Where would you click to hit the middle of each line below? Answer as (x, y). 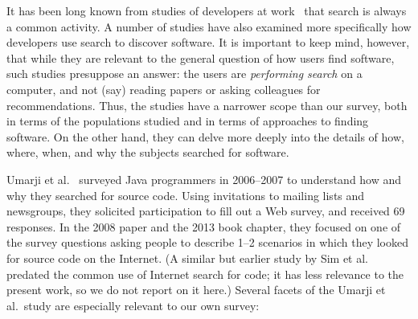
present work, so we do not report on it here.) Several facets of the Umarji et (196, 290)
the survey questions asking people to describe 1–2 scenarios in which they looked (207, 242)
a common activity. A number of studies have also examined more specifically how (209, 26)
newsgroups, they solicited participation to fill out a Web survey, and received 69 (206, 211)
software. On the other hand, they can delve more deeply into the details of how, (205, 136)
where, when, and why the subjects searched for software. (148, 152)
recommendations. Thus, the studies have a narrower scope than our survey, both (207, 105)
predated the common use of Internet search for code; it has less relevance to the (205, 274)
